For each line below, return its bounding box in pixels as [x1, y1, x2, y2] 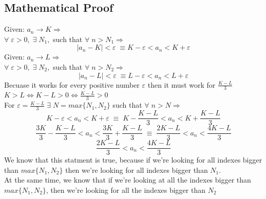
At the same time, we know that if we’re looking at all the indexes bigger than [4, 174, 251, 185]
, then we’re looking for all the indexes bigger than [46, 185, 205, 195]
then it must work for [147, 79, 216, 90]
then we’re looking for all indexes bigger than [65, 164, 208, 175]
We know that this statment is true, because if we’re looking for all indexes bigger [4, 154, 262, 165]
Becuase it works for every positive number [4, 79, 140, 90]
